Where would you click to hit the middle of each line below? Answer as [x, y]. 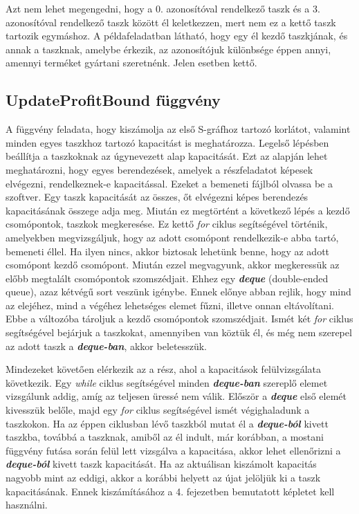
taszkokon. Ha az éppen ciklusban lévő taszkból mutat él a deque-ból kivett [167, 423]
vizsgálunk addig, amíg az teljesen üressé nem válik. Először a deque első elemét [176, 396]
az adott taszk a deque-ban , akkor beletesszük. [106, 346]
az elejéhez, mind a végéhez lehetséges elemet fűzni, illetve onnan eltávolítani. [170, 305]
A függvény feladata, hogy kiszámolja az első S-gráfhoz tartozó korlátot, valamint [178, 129]
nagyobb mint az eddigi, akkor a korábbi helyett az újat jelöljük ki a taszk [163, 478]
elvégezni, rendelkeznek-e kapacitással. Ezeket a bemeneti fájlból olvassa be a [169, 183]
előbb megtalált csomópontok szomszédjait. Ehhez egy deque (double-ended [167, 278]
